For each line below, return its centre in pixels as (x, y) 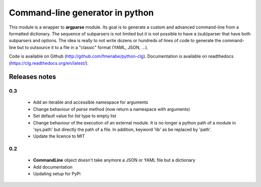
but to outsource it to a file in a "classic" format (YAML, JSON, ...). (83, 47)
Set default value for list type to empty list (75, 116)
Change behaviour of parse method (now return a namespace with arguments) (112, 109)
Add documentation (53, 167)
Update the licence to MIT (59, 136)
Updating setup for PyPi (57, 174)
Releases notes (33, 77)
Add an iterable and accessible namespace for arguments (91, 102)
